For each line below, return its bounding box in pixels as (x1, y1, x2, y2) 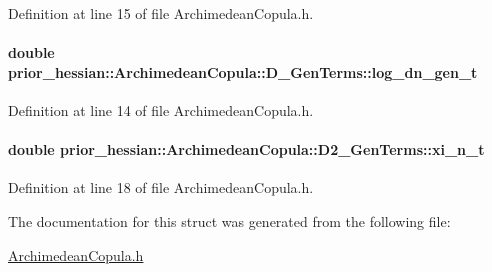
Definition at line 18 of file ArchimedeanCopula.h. (8, 177, 314, 198)
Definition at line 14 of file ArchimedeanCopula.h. (8, 99, 314, 120)
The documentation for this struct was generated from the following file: (8, 210, 451, 231)
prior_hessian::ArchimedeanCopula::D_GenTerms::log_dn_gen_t (8, 61, 478, 82)
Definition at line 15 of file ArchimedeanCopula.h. (8, 3, 314, 23)
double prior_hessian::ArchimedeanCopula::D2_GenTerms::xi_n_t (8, 139, 485, 160)
